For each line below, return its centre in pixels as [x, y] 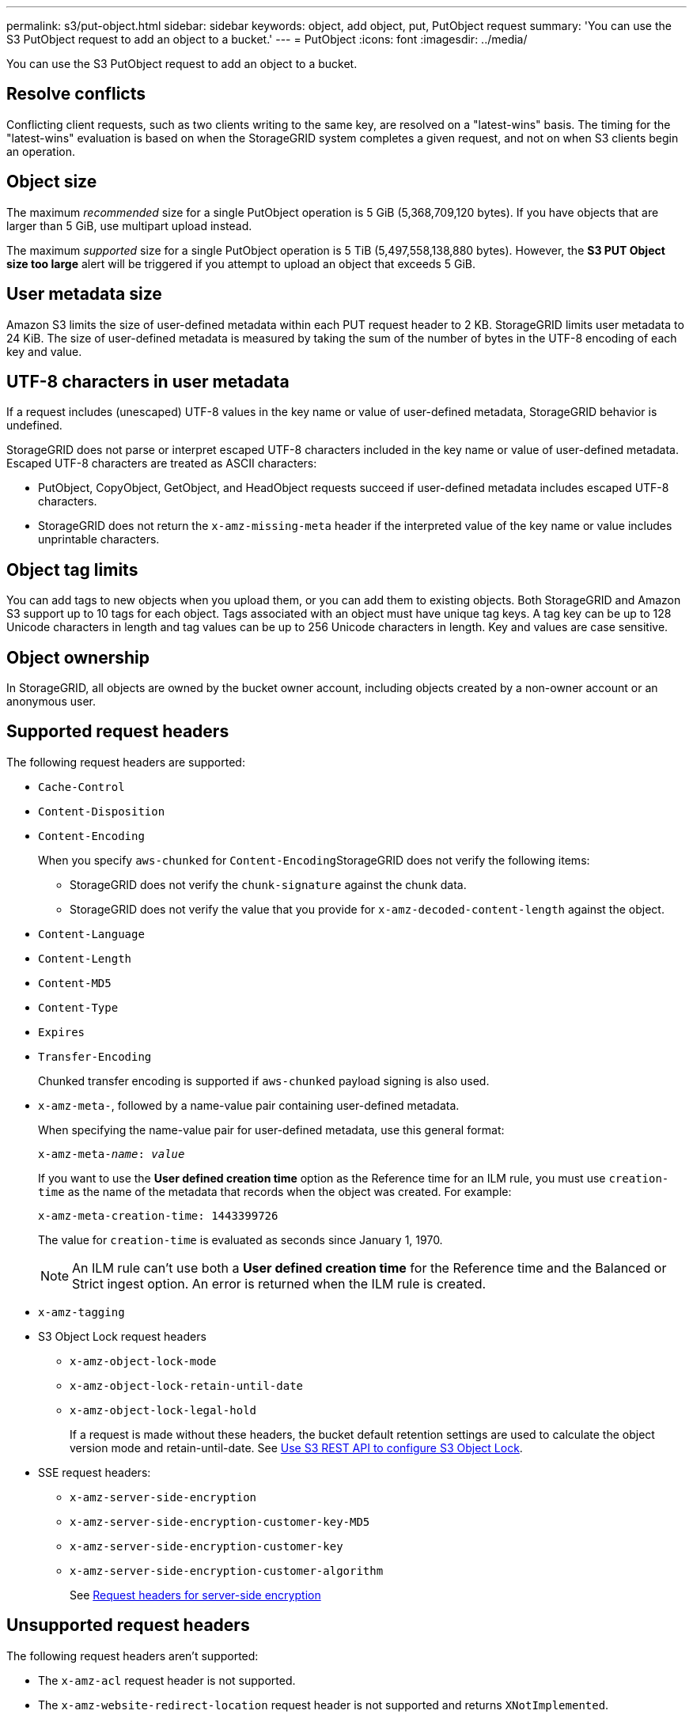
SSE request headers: [95, 1472]
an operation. [41, 151]
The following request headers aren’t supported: [133, 1656]
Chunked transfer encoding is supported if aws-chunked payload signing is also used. [264, 1080]
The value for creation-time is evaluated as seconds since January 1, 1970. [240, 1239]
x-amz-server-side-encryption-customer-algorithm [227, 1570]
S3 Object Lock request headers [122, 1336]
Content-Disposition [102, 811]
